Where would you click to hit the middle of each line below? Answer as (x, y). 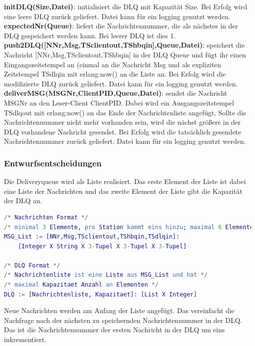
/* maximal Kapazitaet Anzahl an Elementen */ (81, 285)
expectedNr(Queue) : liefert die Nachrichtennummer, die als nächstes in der (121, 26)
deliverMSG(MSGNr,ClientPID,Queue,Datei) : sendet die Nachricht (116, 93)
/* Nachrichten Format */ (46, 217)
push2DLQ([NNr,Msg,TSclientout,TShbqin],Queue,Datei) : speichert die (124, 45)
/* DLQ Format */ (32, 265)
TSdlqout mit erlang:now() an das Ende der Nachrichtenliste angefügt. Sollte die (125, 112)
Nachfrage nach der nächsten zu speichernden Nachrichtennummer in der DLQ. (123, 320)
